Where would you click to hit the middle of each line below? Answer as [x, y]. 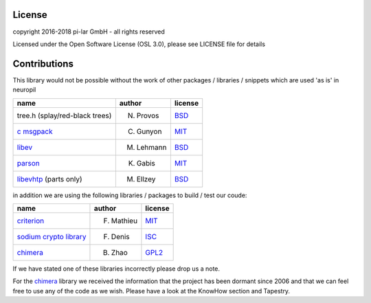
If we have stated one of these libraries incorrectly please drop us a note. [116, 269]
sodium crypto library [52, 236]
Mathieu [124, 221]
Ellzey [146, 179]
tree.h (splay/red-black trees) [64, 115]
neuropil [24, 90]
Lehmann [151, 147]
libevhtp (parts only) [49, 179]
